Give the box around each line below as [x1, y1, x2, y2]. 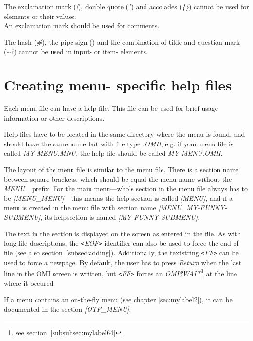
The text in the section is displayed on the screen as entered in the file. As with [4, 228, 241, 238]
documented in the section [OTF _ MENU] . [4, 304, 131, 314]
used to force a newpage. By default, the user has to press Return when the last [4, 257, 242, 267]
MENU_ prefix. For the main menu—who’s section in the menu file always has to [4, 183, 248, 194]
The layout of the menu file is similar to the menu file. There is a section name [4, 164, 239, 175]
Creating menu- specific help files [4, 75, 232, 95]
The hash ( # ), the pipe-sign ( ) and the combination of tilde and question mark [4, 36, 240, 47]
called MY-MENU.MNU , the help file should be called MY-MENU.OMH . [4, 148, 223, 158]
